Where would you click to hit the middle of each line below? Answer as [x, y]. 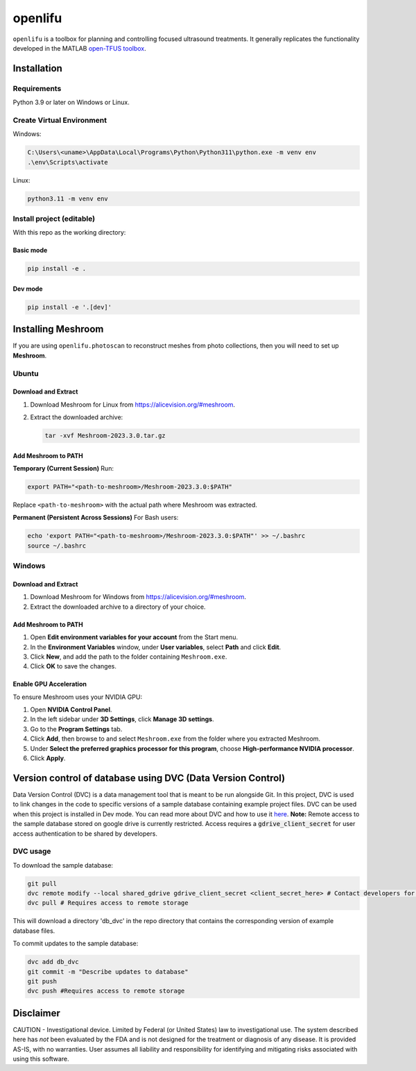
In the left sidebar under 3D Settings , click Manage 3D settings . [122, 719]
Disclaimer [36, 1013]
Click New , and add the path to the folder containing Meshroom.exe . [129, 657]
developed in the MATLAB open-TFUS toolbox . [80, 48]
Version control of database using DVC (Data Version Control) [149, 778]
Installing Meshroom [58, 329]
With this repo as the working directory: [69, 233]
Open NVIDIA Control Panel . [71, 710]
